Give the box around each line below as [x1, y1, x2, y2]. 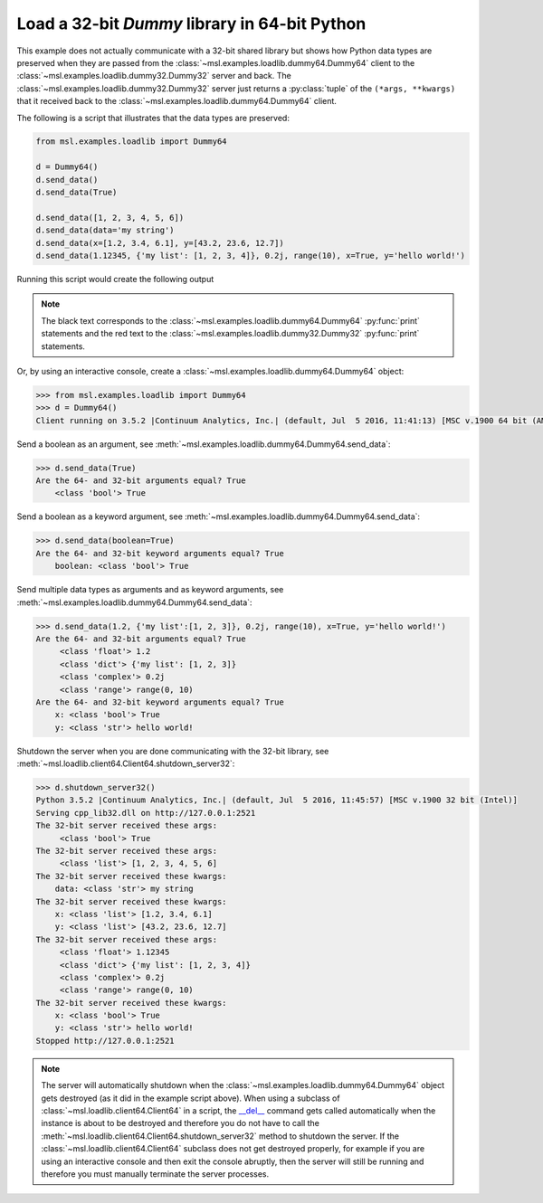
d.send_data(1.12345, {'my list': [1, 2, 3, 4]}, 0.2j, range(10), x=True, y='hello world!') [35, 251, 466, 260]
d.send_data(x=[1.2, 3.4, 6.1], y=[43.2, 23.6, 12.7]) [35, 238, 284, 248]
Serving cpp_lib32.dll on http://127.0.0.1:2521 [35, 808, 256, 818]
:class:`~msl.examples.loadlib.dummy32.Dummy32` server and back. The [16, 71, 291, 81]
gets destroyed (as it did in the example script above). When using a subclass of [41, 1093, 340, 1104]
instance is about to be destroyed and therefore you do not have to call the [41, 1118, 320, 1129]
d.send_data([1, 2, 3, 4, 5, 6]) [35, 213, 185, 223]
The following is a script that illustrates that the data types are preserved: [16, 112, 290, 123]
